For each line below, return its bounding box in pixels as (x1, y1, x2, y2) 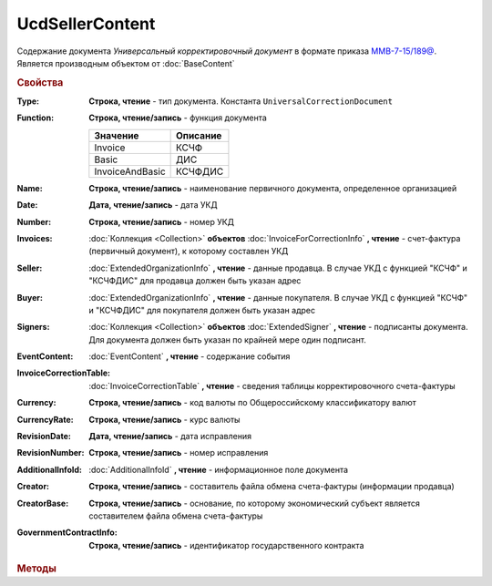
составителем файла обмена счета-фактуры (88, 510, 263, 521)
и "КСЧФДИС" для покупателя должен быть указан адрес (88, 304, 316, 315)
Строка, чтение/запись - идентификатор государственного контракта (88, 540, 364, 550)
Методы (16, 561, 56, 574)
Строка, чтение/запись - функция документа (88, 112, 268, 123)
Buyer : (16, 292, 43, 303)
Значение (94, 129, 139, 141)
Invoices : (16, 232, 54, 243)
